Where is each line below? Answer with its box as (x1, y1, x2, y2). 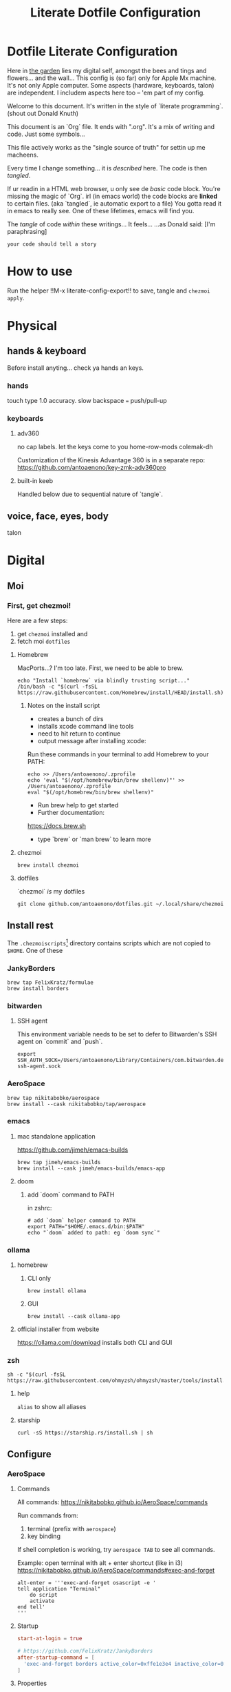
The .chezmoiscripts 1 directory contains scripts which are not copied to (7, 937, 211, 947)
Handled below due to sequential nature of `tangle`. (16, 490, 163, 498)
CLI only (27, 1275, 52, 1283)
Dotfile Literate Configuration (7, 43, 178, 59)
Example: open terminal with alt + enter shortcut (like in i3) (16, 1559, 184, 1567)
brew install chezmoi (16, 862, 79, 869)
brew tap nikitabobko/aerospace (7, 1094, 100, 1101)
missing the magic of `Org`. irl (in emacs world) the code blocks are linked (7, 192, 218, 200)
